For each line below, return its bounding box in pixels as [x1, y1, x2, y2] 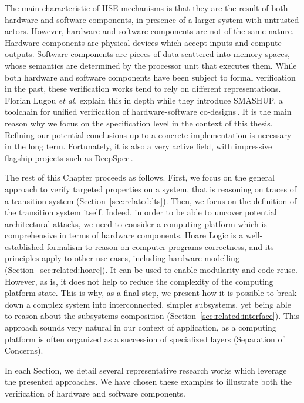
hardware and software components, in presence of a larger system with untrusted [5, 13, 299, 25]
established [5, 240, 45, 252]
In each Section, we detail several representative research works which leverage [5, 364, 287, 376]
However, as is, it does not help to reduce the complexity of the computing [5, 275, 273, 287]
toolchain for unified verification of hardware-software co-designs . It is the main [5, 105, 292, 118]
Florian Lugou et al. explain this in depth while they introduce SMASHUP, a [5, 94, 283, 106]
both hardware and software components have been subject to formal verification [5, 71, 296, 83]
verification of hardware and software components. [5, 387, 185, 399]
